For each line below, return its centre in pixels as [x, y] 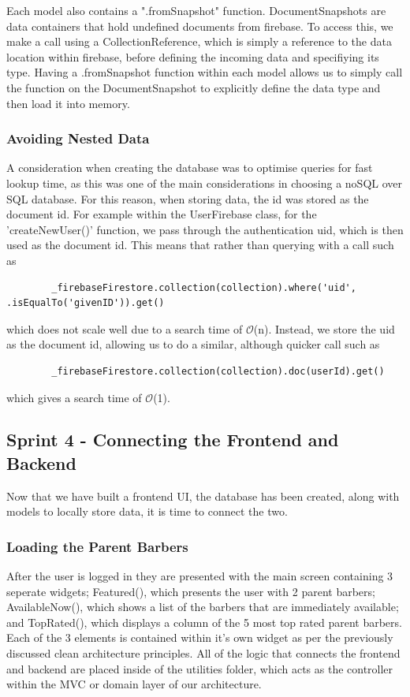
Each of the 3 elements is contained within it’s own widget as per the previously [200, 637]
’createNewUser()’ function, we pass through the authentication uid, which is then [205, 229]
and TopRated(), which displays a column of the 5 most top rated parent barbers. [204, 622]
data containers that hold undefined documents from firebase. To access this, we [200, 26]
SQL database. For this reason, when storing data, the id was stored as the [188, 198]
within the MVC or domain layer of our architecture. [134, 684]
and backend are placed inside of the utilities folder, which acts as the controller [200, 668]
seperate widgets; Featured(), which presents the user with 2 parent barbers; [191, 591]
